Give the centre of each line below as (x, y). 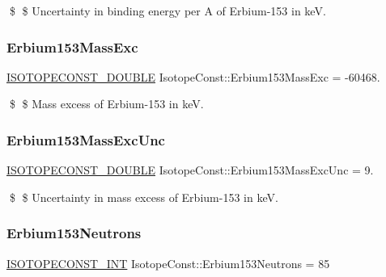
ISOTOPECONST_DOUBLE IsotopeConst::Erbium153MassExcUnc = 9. (190, 170)
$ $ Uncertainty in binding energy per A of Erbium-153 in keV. (168, 10)
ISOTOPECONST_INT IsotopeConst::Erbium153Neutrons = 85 (168, 263)
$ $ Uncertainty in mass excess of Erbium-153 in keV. (144, 197)
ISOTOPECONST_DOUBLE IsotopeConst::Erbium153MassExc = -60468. (193, 76)
